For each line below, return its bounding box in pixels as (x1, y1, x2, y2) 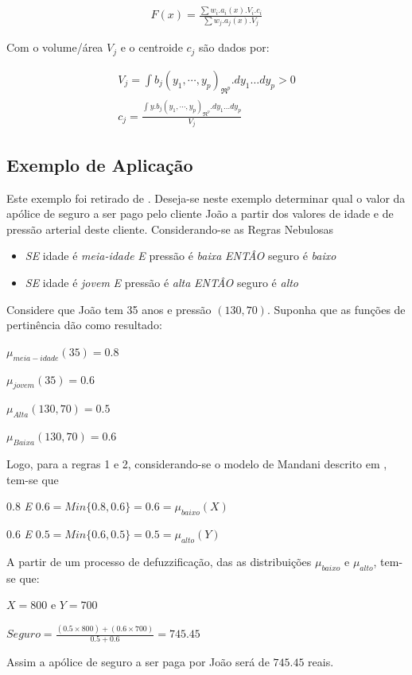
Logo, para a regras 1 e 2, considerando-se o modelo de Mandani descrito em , (6, 455, 387, 471)
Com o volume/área (6, 39, 103, 56)
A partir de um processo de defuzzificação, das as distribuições (6, 553, 312, 569)
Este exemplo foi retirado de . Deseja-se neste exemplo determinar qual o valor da (6, 189, 406, 206)
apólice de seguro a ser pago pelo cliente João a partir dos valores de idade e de (6, 205, 394, 222)
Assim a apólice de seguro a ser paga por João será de (6, 654, 270, 670)
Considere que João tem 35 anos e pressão (6, 301, 212, 317)
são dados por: (199, 39, 270, 56)
